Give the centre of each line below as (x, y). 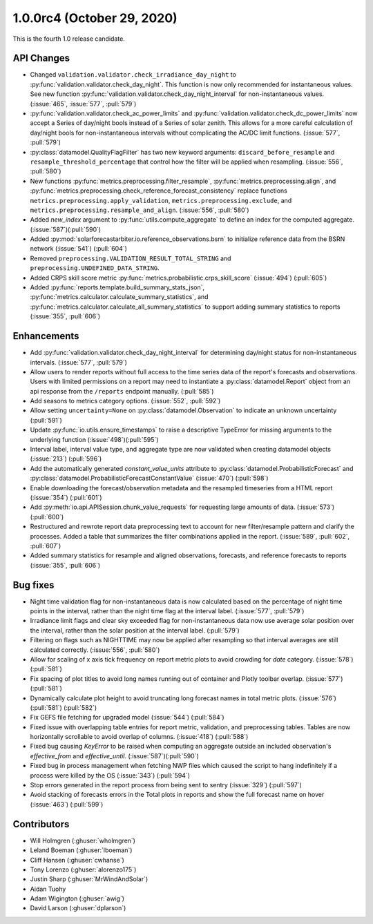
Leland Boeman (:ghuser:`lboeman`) (81, 850)
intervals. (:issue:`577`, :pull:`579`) (78, 362)
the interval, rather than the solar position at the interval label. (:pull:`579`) (135, 630)
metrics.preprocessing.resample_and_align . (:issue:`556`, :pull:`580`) (140, 210)
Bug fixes (34, 585)
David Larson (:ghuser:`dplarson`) (78, 908)
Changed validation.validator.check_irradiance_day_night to (133, 75)
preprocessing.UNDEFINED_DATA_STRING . (95, 268)
